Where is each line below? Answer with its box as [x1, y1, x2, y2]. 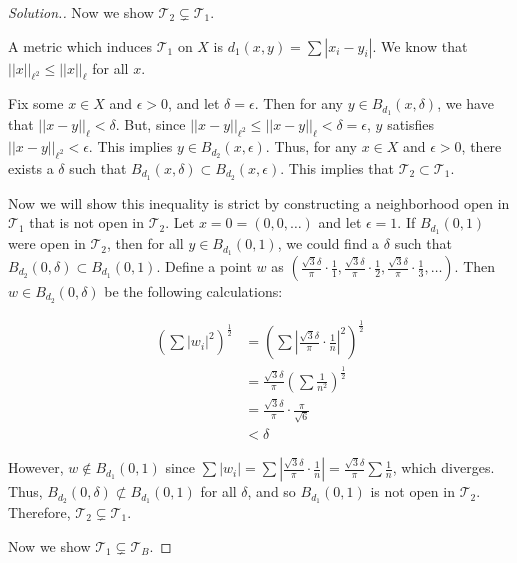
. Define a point [156, 256, 252, 277]
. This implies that [280, 157, 394, 178]
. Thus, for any [265, 136, 357, 157]
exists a [8, 157, 54, 178]
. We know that [372, 35, 468, 56]
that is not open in [29, 212, 145, 233]
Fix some [8, 93, 64, 114]
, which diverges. [392, 457, 495, 478]
